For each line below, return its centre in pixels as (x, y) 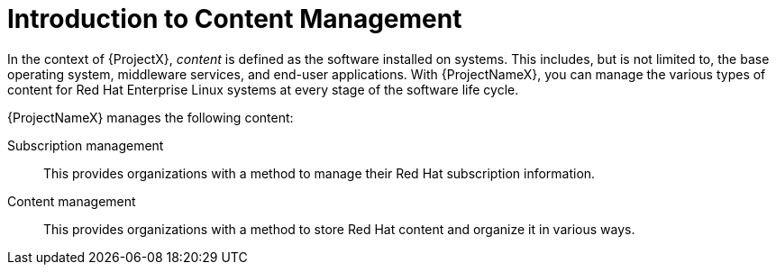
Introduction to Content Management (235, 19)
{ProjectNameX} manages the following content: (151, 117)
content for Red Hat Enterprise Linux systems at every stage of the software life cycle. (263, 89)
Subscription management (86, 145)
